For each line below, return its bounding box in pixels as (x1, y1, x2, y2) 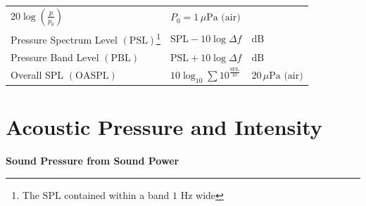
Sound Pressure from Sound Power (6, 153, 179, 168)
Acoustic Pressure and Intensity (6, 112, 322, 141)
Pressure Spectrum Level (11, 32, 118, 46)
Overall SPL (11, 67, 64, 82)
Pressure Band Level (11, 49, 99, 64)
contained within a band (64, 187, 170, 202)
